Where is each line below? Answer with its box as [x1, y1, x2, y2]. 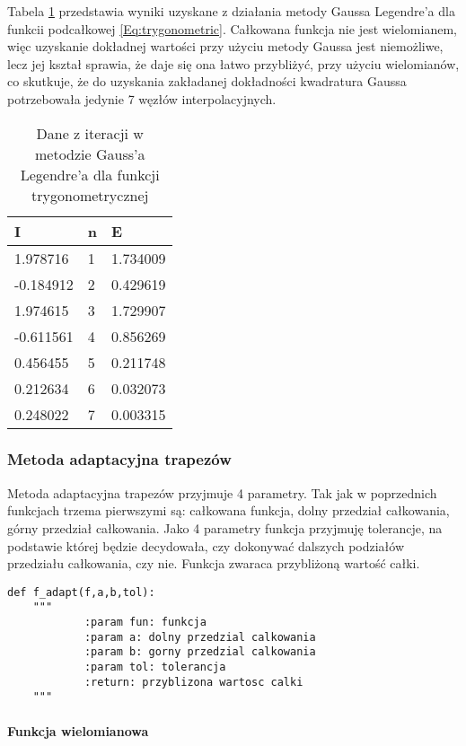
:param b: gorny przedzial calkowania [84, 645, 316, 659]
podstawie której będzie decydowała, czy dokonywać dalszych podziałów [7, 536, 405, 555]
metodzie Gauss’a [34, 143, 145, 164]
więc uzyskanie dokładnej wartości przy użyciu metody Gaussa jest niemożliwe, [7, 37, 444, 56]
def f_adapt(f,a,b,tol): [7, 585, 155, 599]
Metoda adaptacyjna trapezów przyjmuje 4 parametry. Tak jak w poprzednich [7, 483, 437, 502]
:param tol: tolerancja [84, 661, 226, 674]
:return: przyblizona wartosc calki [84, 675, 303, 689]
